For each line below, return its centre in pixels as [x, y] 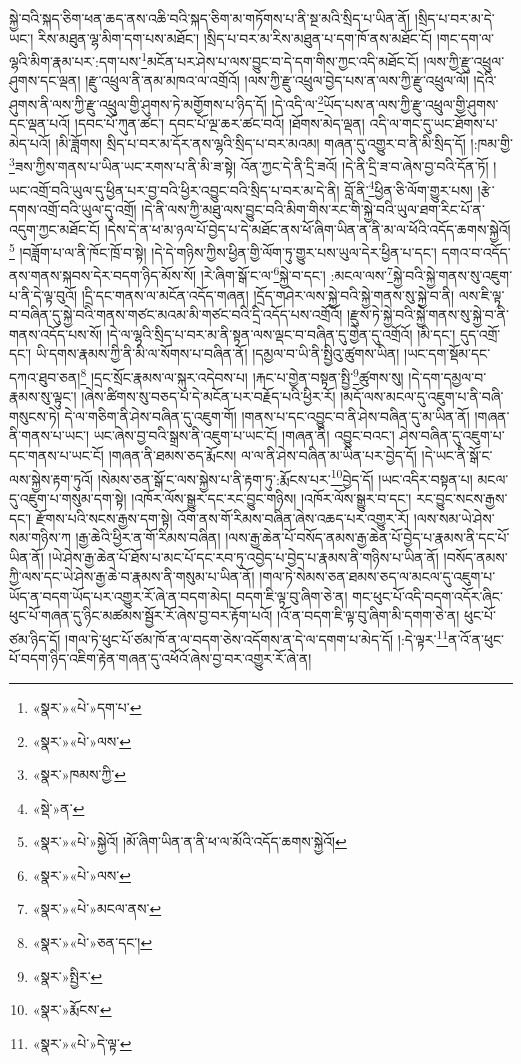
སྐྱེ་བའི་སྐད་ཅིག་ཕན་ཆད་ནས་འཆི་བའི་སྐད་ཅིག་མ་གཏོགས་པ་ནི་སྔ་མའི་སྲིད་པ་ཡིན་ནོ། [210, 18]
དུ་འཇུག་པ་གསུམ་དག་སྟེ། [68, 497]
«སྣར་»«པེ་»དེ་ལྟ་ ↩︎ [82, 1042]
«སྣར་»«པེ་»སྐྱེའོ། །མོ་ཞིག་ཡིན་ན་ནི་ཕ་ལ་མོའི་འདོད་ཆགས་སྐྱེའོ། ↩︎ [189, 841]
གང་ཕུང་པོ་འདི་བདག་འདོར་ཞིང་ [427, 595]
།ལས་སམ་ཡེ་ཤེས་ [454, 517]
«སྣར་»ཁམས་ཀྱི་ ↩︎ [79, 774]
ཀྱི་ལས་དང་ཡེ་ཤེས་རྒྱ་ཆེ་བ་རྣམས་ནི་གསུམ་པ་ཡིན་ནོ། [132, 576]
